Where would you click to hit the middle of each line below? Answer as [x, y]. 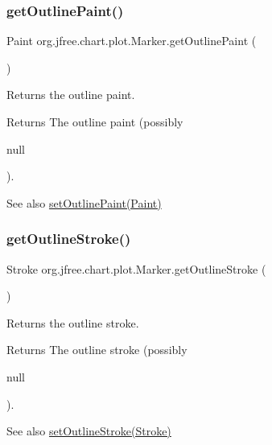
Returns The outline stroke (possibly [97, 350]
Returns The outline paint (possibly [95, 122]
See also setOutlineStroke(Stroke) [89, 431]
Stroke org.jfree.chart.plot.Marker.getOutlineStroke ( [136, 268]
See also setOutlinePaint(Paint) [84, 202]
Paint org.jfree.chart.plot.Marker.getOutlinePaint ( [132, 41]
